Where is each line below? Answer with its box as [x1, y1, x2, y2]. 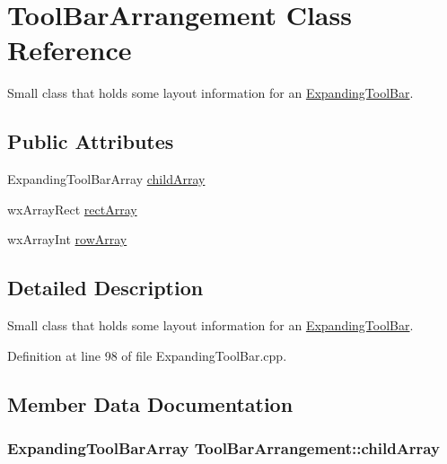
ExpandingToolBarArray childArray [7, 170, 206, 188]
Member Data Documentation [7, 390, 294, 417]
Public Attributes [7, 127, 174, 155]
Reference [7, 31, 132, 68]
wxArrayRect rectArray [7, 199, 137, 218]
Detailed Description [7, 274, 204, 302]
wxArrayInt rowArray [7, 230, 127, 249]
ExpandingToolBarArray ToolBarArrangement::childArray [7, 436, 440, 459]
